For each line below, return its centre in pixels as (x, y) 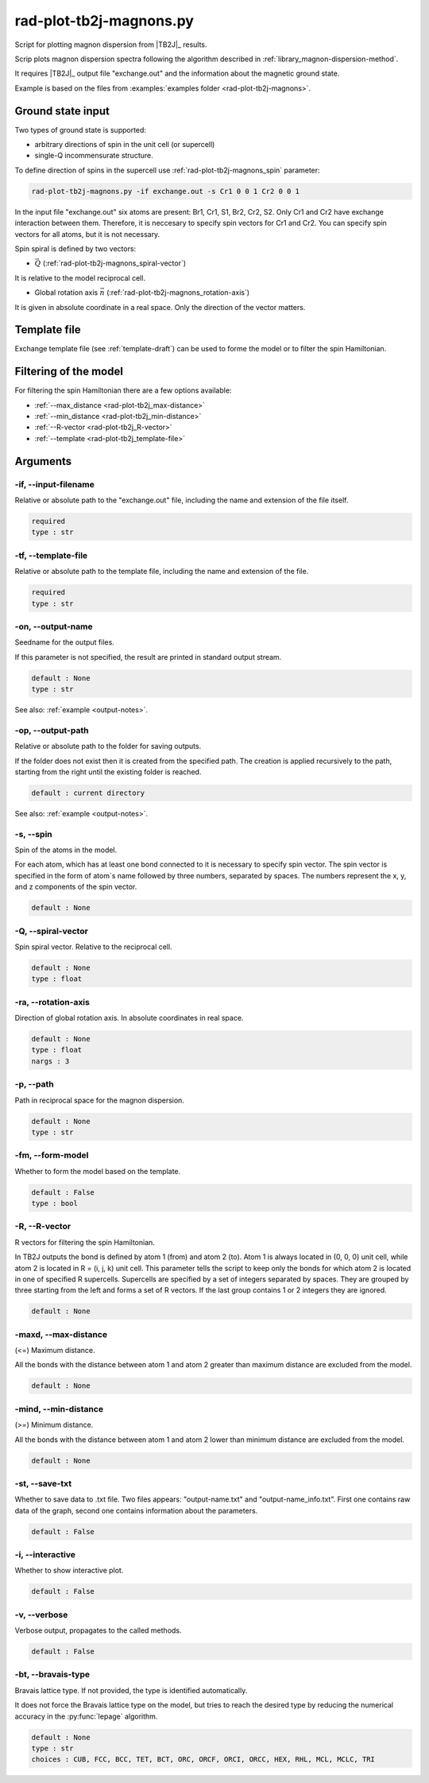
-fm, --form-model (52, 1155)
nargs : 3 (50, 1061)
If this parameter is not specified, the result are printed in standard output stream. (148, 657)
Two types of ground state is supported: (81, 130)
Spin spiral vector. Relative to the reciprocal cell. (93, 947)
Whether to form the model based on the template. (98, 1171)
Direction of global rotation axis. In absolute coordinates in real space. (129, 1018)
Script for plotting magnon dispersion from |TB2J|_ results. (111, 45)
